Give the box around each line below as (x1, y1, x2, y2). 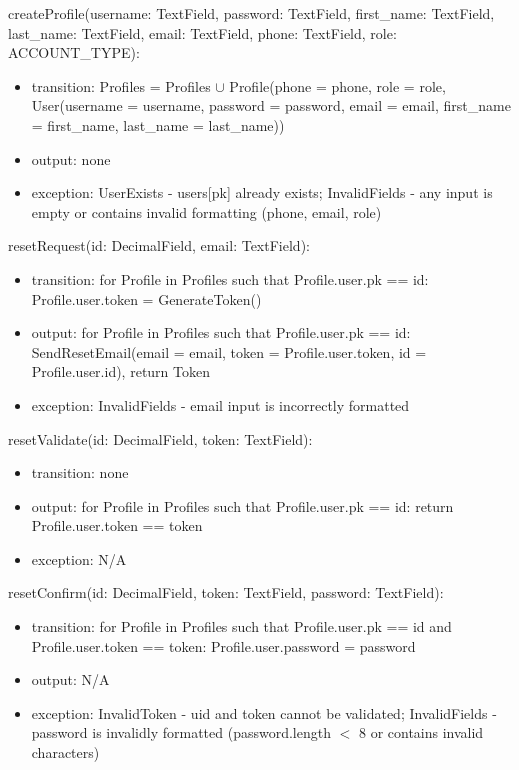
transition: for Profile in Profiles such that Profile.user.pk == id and (31, 616, 452, 637)
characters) (31, 742, 100, 763)
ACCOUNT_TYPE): (8, 42, 140, 63)
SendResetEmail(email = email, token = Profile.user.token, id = (31, 341, 427, 362)
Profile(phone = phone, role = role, (229, 75, 446, 96)
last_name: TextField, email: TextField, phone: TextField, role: (8, 22, 397, 43)
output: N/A (31, 669, 110, 690)
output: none (31, 148, 111, 169)
